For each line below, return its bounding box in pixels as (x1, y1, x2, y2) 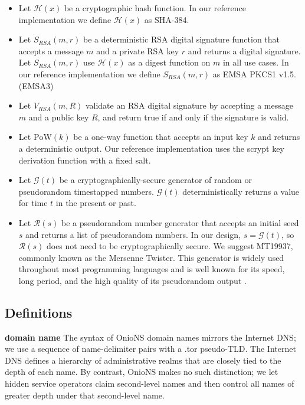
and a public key (28, 110, 89, 123)
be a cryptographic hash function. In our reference (64, 2, 246, 14)
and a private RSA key (96, 44, 179, 57)
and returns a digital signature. (188, 44, 301, 57)
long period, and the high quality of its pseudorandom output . (18, 274, 247, 286)
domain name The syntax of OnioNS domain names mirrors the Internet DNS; (5, 331, 296, 343)
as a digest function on (128, 56, 211, 68)
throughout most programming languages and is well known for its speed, (18, 263, 285, 275)
